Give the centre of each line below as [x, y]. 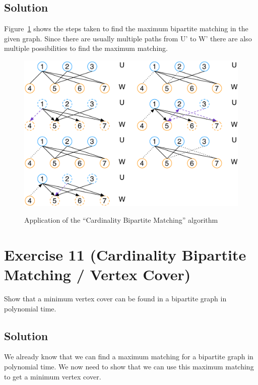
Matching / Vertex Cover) [98, 274]
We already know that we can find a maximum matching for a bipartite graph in [129, 357]
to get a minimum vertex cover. [53, 376]
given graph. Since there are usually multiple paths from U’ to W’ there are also [128, 38]
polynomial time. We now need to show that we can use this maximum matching [129, 367]
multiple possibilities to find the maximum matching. [86, 48]
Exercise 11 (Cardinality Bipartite [125, 254]
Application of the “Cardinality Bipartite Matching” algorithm [121, 220]
